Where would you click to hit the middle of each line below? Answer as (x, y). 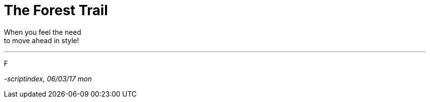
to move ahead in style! (42, 40)
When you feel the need (43, 32)
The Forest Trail (56, 10)
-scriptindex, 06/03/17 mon (48, 78)
